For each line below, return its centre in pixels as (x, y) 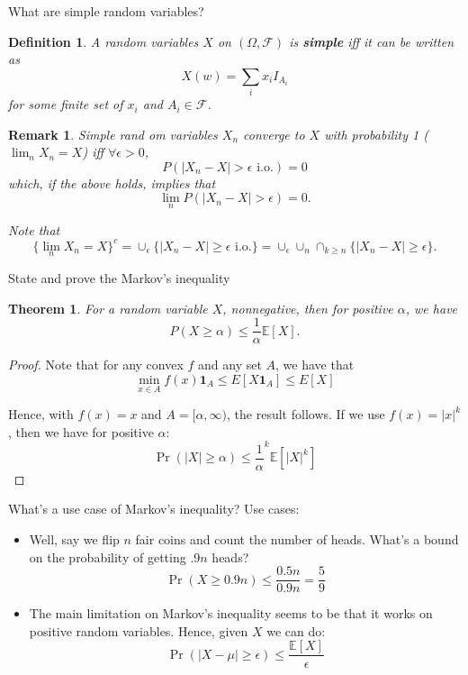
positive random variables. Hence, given (139, 630)
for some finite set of (66, 104)
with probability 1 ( (376, 134)
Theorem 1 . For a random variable (108, 308)
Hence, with (41, 414)
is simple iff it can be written (372, 41)
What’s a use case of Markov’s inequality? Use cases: (154, 509)
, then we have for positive (81, 431)
